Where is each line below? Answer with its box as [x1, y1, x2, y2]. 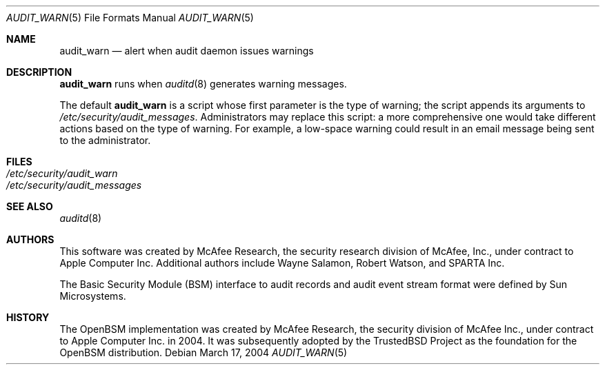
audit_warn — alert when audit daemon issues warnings [59, 45, 314, 56]
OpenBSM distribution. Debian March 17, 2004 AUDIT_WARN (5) [59, 347, 348, 358]
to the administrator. [59, 134, 151, 146]
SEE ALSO [6, 201, 53, 212]
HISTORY [6, 311, 50, 323]
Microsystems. [59, 290, 126, 302]
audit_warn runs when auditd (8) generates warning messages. [59, 78, 347, 90]
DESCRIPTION [6, 66, 72, 78]
